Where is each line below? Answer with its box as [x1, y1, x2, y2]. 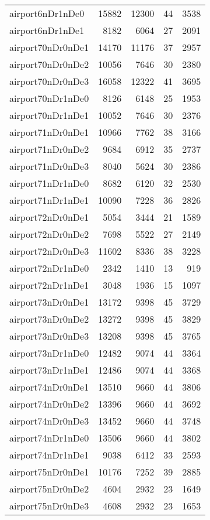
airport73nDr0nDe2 [9, 312, 89, 326]
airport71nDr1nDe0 [9, 176, 89, 190]
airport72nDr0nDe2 [9, 227, 89, 241]
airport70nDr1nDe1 [9, 108, 89, 122]
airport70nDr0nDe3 [9, 74, 89, 88]
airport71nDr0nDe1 [9, 125, 89, 139]
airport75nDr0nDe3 [9, 499, 89, 512]
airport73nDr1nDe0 [9, 346, 89, 360]
